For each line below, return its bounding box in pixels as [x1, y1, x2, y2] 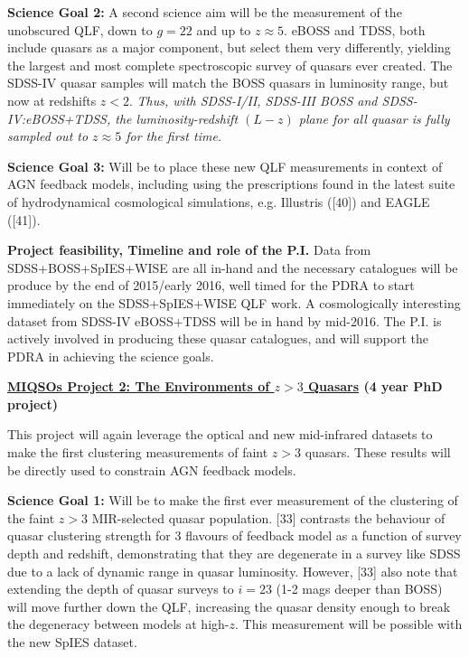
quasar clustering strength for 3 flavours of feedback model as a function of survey [7, 526, 462, 545]
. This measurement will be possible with [235, 615, 463, 634]
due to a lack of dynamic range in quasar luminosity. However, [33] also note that [7, 561, 458, 580]
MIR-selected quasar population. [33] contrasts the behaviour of [91, 508, 446, 527]
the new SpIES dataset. [7, 633, 137, 651]
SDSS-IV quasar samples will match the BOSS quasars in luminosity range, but [7, 73, 449, 92]
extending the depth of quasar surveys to [7, 579, 234, 598]
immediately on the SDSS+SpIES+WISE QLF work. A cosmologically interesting [7, 293, 461, 312]
